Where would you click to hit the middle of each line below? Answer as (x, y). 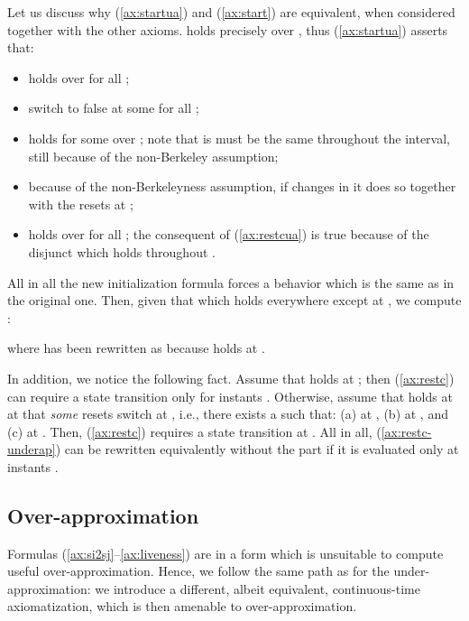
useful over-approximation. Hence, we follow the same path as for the (198, 571)
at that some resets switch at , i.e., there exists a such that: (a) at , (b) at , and (228, 414)
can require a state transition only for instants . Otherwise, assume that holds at (230, 396)
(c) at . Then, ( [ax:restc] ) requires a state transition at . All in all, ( (194, 431)
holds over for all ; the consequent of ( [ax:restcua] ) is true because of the (229, 234)
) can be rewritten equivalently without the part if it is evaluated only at (257, 449)
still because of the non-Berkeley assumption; (153, 156)
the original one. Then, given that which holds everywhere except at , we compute (234, 300)
